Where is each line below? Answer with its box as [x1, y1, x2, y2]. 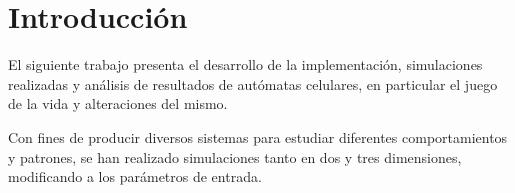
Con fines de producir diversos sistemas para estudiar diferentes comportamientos [8, 126, 508, 147]
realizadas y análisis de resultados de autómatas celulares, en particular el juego [8, 73, 498, 94]
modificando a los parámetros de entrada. [8, 166, 262, 187]
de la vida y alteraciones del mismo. [8, 93, 228, 114]
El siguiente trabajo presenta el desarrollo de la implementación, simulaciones [8, 54, 483, 75]
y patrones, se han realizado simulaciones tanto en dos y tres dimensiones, [8, 146, 462, 167]
